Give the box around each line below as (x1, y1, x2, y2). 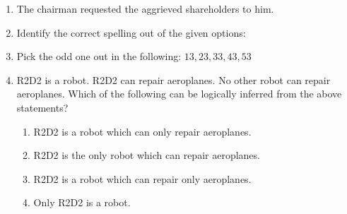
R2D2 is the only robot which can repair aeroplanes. (33, 148, 260, 162)
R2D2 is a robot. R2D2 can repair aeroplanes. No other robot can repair (16, 72, 331, 87)
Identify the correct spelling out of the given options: (16, 25, 246, 40)
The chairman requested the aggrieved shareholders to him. (16, 1, 274, 16)
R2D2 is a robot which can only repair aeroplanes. (33, 124, 252, 138)
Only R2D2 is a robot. (33, 195, 131, 210)
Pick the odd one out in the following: (16, 49, 182, 64)
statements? (16, 100, 69, 114)
